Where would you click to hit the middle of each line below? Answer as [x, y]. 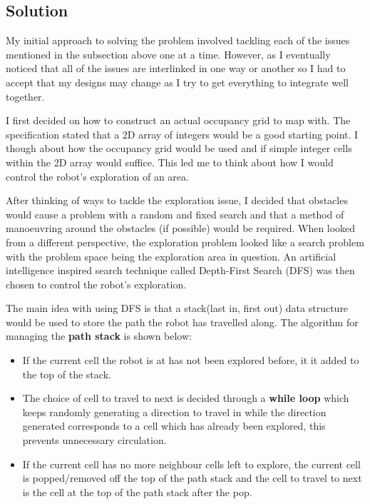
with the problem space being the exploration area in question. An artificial [171, 256]
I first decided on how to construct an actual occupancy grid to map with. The [178, 120]
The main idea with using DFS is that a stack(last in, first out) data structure [177, 308]
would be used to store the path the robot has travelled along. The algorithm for [182, 322]
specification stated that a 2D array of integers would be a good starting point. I [182, 134]
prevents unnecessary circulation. [94, 440]
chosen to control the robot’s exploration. [96, 284]
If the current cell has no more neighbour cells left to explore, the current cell [191, 464]
